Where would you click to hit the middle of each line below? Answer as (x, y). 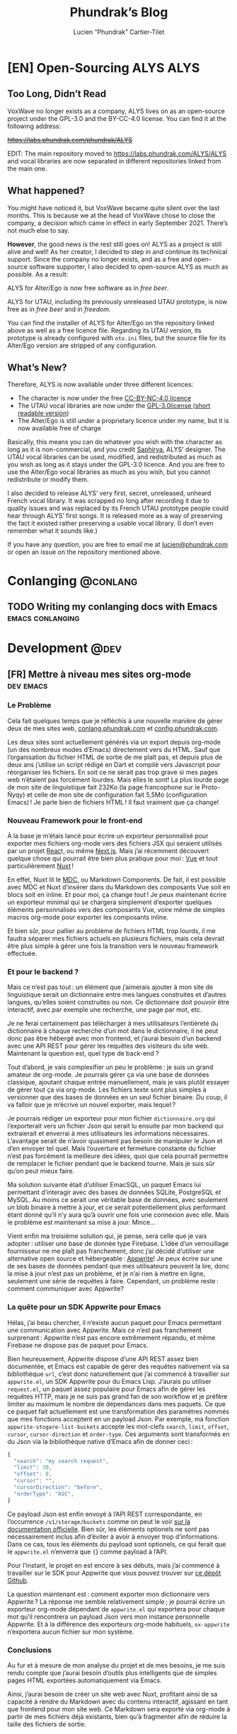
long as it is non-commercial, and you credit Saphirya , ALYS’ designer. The (116, 449)
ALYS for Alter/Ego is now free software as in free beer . (88, 288)
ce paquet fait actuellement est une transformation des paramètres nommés (118, 1411)
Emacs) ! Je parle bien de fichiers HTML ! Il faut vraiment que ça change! (113, 802)
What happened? (46, 191)
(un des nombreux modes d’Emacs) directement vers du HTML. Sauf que (114, 749)
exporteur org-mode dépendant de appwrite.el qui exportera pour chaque (116, 1609)
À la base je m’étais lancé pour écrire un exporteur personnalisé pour (108, 836)
